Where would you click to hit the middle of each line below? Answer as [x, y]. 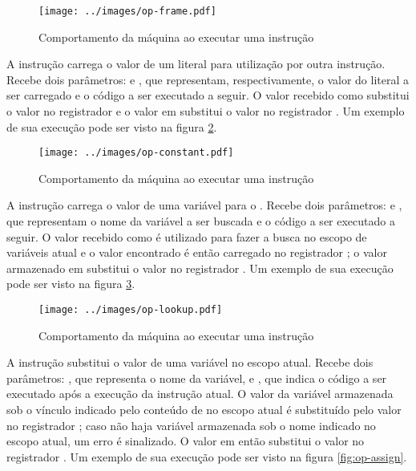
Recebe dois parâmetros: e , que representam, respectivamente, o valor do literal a [208, 79]
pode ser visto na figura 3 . [71, 284]
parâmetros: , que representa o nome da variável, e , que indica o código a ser [197, 378]
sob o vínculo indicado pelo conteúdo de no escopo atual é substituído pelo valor [204, 410]
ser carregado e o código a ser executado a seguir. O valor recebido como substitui [208, 95]
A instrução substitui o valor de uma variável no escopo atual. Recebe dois [190, 362]
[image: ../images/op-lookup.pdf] [131, 310]
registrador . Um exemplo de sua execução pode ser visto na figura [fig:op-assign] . [207, 456]
